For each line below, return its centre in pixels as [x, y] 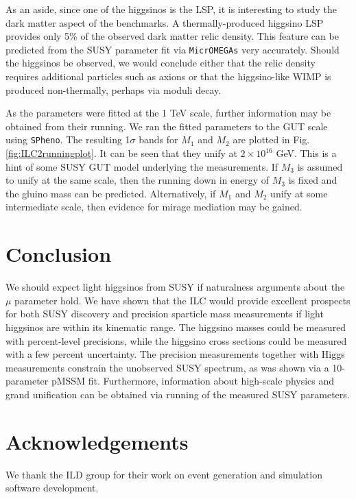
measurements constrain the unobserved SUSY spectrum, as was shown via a [167, 367]
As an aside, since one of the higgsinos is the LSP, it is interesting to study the [171, 9]
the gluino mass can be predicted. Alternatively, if [111, 193]
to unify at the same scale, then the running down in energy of [138, 180]
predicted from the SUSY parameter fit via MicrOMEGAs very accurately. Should [173, 49]
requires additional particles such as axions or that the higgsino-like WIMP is [168, 76]
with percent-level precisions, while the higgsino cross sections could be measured [176, 340]
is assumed [320, 166]
